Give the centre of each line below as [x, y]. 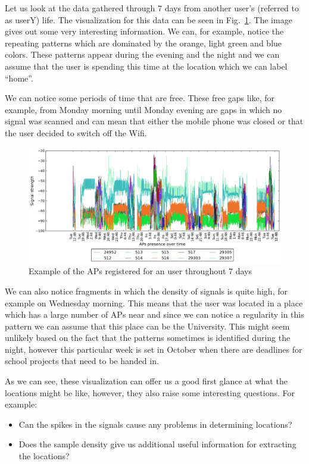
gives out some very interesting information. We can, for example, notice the [144, 31]
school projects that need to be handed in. [82, 361]
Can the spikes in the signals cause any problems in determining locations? [155, 424]
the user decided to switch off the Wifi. [76, 132]
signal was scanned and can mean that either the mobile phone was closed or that [154, 121]
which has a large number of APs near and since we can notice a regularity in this [154, 314]
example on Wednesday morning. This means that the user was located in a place [154, 302]
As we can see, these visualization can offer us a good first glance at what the [146, 381]
